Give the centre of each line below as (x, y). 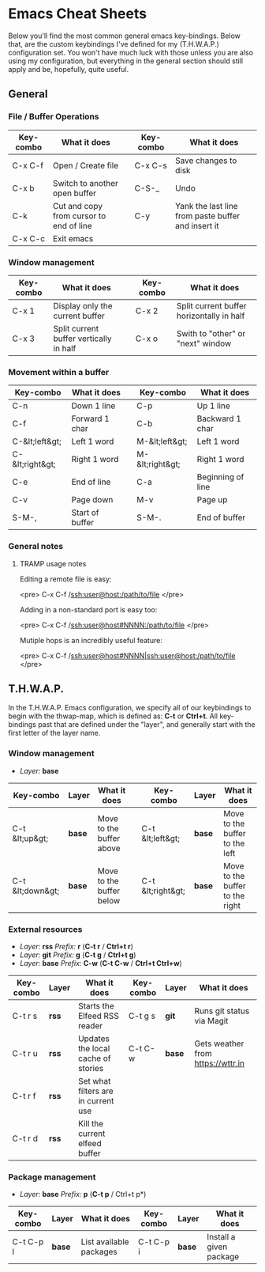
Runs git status (222, 1011)
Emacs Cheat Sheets (78, 14)
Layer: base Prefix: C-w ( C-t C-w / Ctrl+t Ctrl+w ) (101, 963)
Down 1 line (93, 406)
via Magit (211, 1020)
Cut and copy (77, 206)
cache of (94, 1058)
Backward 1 (219, 418)
